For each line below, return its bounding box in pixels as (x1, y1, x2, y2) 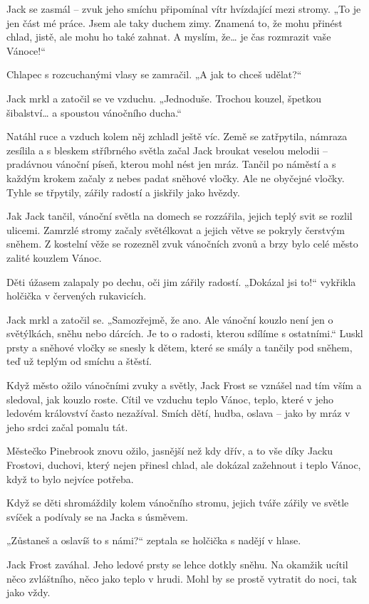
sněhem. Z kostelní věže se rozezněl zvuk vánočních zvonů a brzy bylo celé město (6, 236, 358, 251)
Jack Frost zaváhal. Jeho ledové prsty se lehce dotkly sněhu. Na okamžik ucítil (6, 557, 348, 571)
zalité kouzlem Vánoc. (6, 250, 102, 265)
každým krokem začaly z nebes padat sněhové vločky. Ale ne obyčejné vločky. (6, 170, 345, 185)
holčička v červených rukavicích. (6, 288, 147, 303)
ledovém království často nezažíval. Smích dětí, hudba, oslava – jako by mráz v (6, 406, 350, 420)
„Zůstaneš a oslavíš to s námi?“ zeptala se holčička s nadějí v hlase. (6, 533, 301, 548)
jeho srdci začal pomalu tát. (6, 419, 128, 434)
